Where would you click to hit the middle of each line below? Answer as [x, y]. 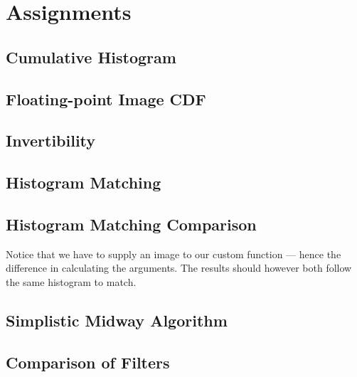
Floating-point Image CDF [106, 99]
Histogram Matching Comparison [131, 224]
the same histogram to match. [71, 281]
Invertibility [51, 140]
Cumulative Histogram [91, 57]
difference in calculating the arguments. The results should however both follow [179, 268]
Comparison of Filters [88, 362]
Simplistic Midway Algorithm [117, 320]
